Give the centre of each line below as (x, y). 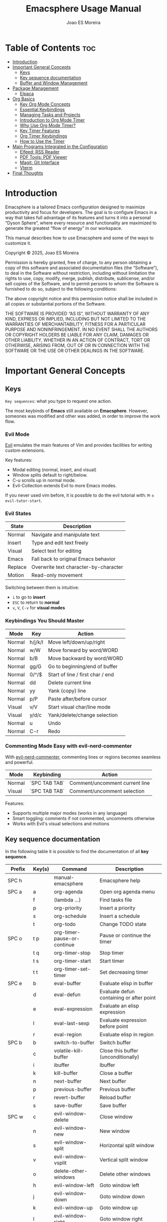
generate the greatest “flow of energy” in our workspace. (64, 228)
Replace (17, 567)
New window (115, 1131)
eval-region (68, 1034)
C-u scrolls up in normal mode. (44, 480)
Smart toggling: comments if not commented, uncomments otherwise (83, 818)
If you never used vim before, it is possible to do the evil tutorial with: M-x (80, 495)
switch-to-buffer (74, 1043)
